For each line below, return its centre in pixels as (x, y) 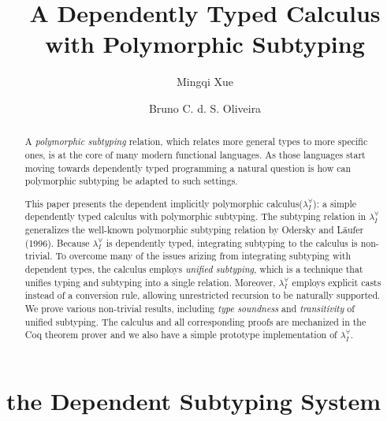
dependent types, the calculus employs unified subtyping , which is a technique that (194, 269)
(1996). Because (57, 242)
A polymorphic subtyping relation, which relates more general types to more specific (196, 142)
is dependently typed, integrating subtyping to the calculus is (232, 242)
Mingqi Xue (205, 82)
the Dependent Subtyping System (194, 401)
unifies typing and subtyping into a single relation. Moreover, (150, 282)
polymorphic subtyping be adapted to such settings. (131, 181)
